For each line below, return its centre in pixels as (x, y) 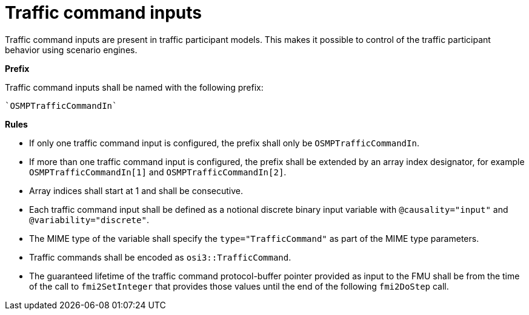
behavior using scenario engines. (71, 50)
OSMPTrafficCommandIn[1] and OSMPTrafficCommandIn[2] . (158, 172)
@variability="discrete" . (89, 219)
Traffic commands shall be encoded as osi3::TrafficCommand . (160, 257)
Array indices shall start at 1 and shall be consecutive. (136, 190)
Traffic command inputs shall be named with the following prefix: (134, 87)
